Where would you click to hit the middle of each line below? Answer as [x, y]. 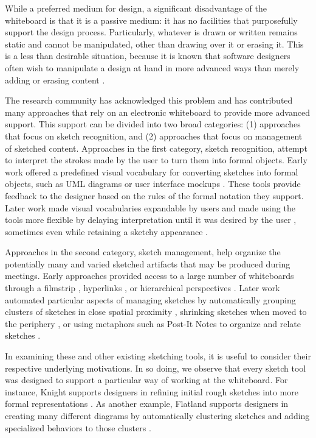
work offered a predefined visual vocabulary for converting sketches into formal [152, 171]
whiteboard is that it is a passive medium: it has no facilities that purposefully [151, 20]
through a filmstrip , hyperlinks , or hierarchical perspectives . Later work [143, 288]
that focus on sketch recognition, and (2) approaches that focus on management [154, 136]
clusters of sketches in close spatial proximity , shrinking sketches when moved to [156, 312]
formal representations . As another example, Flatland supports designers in [147, 404]
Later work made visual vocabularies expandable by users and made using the [150, 207]
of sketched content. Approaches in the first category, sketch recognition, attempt [156, 148]
